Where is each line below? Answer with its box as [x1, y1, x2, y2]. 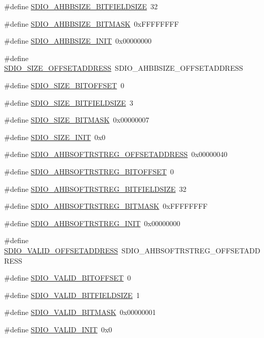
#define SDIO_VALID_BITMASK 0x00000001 [4, 307, 156, 317]
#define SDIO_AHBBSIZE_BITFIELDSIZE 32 [4, 1, 158, 11]
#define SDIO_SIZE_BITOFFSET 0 [4, 79, 125, 90]
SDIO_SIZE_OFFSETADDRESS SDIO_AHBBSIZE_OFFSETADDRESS [4, 63, 243, 73]
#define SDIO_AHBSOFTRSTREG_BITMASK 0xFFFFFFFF [4, 201, 208, 211]
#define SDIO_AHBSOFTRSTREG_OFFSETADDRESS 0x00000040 [4, 149, 228, 160]
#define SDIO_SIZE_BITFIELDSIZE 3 [4, 97, 133, 108]
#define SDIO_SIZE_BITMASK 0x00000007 [4, 114, 149, 125]
